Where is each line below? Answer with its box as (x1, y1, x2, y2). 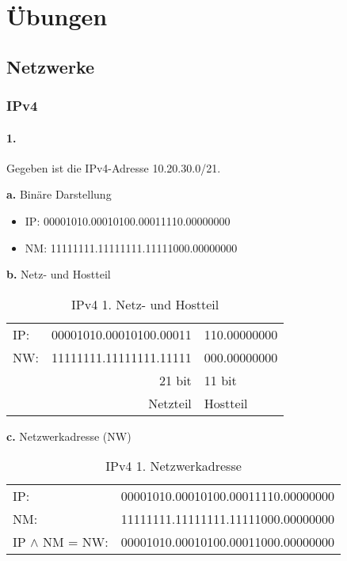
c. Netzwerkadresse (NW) (6, 427, 132, 444)
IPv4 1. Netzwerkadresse (105, 457, 242, 476)
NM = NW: (43, 533, 109, 552)
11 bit (204, 370, 237, 389)
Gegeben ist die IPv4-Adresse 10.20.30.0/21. (6, 159, 221, 176)
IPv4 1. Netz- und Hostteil (71, 294, 219, 313)
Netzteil (148, 393, 192, 412)
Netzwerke (6, 54, 95, 78)
